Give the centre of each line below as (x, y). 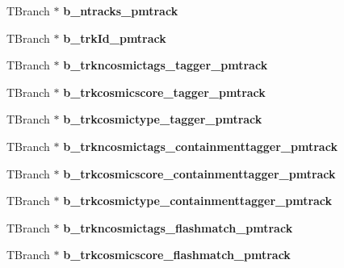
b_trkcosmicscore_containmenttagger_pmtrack (199, 173)
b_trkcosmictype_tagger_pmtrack (163, 119)
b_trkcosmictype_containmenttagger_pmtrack (198, 201)
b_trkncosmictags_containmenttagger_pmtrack (200, 146)
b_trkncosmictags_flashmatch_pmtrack (178, 227)
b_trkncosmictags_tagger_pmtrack (166, 65)
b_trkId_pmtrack (115, 38)
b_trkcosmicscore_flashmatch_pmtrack (177, 255)
